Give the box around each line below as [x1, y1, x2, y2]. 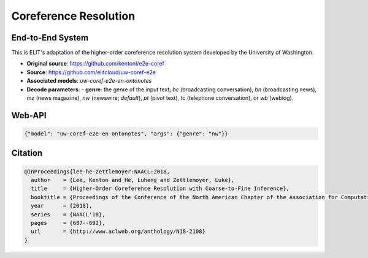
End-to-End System [11, 32, 89, 43]
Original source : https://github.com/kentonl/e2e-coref [26, 60, 165, 67]
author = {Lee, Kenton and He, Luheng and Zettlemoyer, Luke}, [31, 176, 235, 183]
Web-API [11, 110, 47, 121]
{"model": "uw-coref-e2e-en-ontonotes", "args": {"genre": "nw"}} [24, 131, 228, 137]
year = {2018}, [31, 202, 93, 210]
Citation [11, 148, 43, 159]
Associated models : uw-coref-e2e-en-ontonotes [26, 77, 152, 85]
